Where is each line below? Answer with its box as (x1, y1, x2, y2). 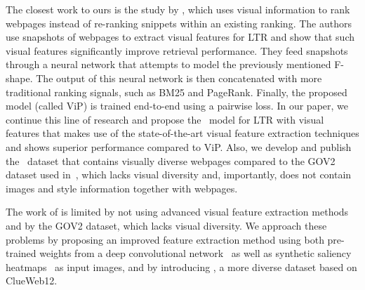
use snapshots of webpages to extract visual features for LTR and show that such (6, 29, 354, 44)
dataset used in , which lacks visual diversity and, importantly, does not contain (6, 167, 352, 182)
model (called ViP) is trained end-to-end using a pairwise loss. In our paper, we (6, 98, 349, 113)
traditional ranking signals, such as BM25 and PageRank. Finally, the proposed (6, 84, 347, 99)
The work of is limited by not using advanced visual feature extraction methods (6, 204, 349, 219)
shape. (6, 70, 33, 85)
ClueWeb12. (6, 273, 58, 288)
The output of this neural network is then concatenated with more (36, 70, 322, 85)
